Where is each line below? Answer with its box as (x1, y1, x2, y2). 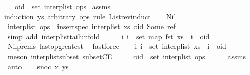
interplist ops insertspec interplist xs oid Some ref (7, 21, 176, 32)
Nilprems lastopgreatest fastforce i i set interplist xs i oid (7, 41, 226, 52)
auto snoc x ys (7, 61, 69, 71)
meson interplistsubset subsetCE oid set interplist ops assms (7, 51, 246, 61)
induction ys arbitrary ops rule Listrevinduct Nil (4, 11, 176, 21)
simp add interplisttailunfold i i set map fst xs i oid (7, 31, 210, 41)
